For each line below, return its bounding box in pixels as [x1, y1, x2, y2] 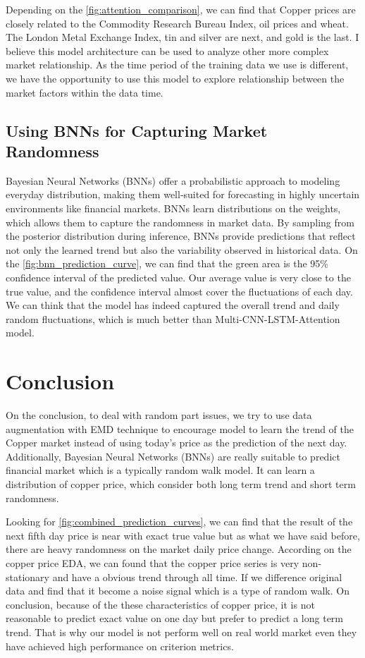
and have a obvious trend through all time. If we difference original [52, 569, 342, 584]
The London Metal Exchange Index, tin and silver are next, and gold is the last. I [6, 30, 359, 44]
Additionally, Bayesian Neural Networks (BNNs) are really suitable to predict [6, 449, 340, 463]
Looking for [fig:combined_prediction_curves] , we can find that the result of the [6, 514, 353, 529]
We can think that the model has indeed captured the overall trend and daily [6, 298, 340, 312]
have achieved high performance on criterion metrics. [6, 638, 234, 653]
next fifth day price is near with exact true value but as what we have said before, [6, 528, 360, 542]
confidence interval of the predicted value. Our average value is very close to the [6, 269, 351, 284]
